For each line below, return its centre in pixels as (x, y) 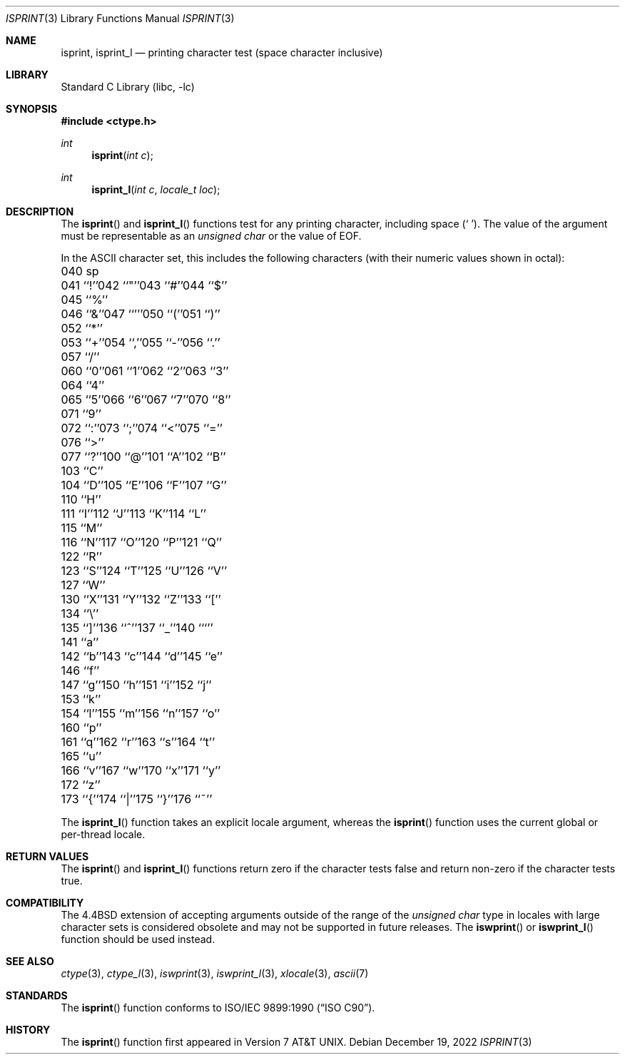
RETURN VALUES (47, 856)
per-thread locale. (103, 834)
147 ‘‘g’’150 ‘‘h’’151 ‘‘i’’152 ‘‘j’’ (136, 685)
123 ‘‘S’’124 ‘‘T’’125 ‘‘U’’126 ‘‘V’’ (144, 571)
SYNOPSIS (32, 109)
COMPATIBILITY (45, 903)
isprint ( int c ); (122, 155)
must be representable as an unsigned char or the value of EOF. (211, 236)
